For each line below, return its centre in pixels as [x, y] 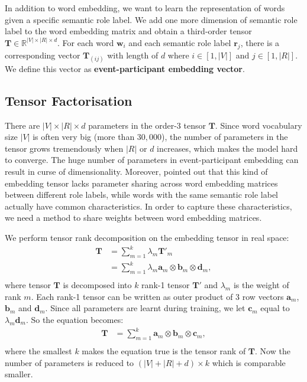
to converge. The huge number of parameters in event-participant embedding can [152, 160]
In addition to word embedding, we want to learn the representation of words [145, 8]
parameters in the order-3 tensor [147, 125]
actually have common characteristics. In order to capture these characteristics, [148, 206]
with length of [133, 55]
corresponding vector [43, 55]
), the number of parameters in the [225, 137]
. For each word [86, 42]
